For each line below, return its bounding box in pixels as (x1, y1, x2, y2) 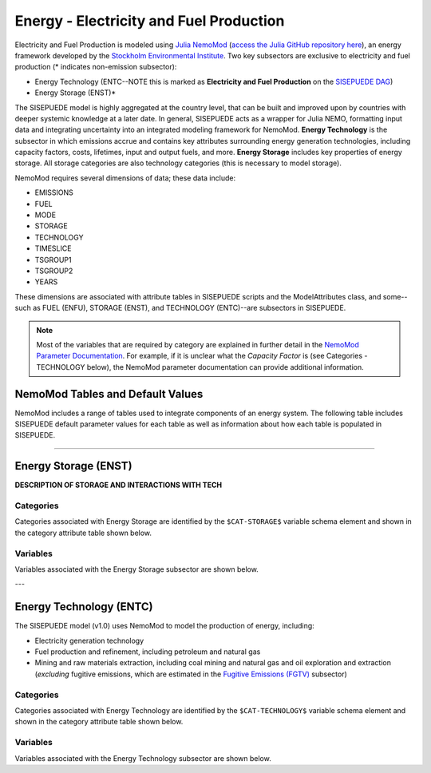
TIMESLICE (34, 244, 72, 253)
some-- (382, 291, 408, 301)
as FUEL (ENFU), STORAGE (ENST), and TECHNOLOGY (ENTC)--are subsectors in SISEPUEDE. (32, 303, 346, 313)
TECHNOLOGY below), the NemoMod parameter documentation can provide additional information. (36, 362, 364, 371)
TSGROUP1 (34, 255, 72, 264)
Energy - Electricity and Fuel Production (14, 12, 285, 30)
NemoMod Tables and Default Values (14, 387, 204, 401)
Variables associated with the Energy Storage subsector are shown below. (14, 564, 259, 574)
